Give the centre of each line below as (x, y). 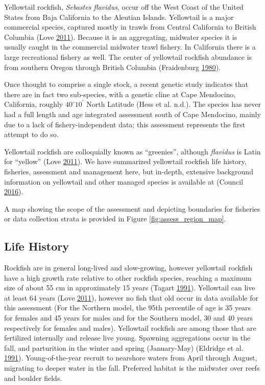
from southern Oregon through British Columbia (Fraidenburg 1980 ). (113, 67)
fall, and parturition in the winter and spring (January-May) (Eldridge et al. (124, 347)
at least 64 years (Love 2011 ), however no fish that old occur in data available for (131, 297)
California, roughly (34, 104)
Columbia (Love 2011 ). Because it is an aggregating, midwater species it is (121, 37)
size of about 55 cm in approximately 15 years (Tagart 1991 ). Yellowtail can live (130, 288)
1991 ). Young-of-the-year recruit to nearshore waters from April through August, (131, 358)
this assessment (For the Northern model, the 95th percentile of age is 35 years (128, 308)
